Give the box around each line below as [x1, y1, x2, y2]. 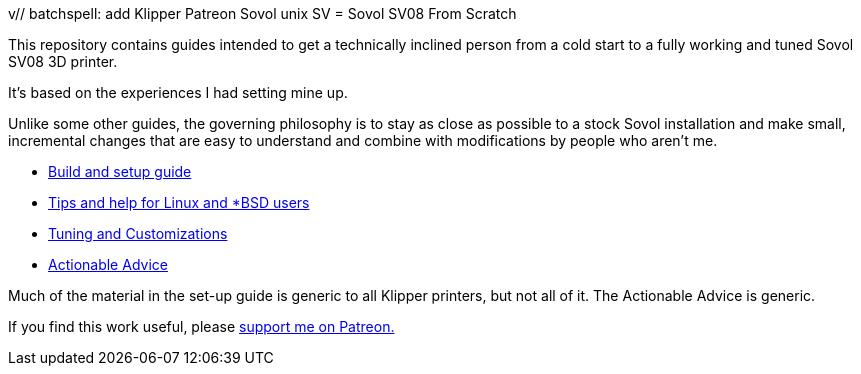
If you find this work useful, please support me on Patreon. [8, 318, 395, 335]
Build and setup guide [48, 163, 192, 180]
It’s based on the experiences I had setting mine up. [8, 84, 348, 101]
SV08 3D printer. [8, 53, 118, 70]
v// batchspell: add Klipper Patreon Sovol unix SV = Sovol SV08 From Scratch [8, 5, 517, 22]
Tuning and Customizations [48, 225, 228, 242]
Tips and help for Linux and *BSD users [48, 194, 310, 211]
